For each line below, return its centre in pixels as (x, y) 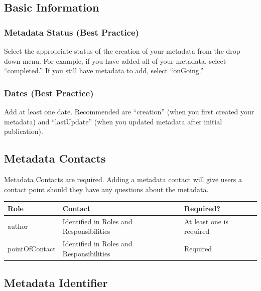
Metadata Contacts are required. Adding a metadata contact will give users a (123, 179)
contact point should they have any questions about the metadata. (106, 189)
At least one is (207, 221)
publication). (24, 131)
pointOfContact (32, 248)
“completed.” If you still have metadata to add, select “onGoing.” (104, 70)
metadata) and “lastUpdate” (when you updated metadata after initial (113, 121)
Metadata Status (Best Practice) (72, 32)
